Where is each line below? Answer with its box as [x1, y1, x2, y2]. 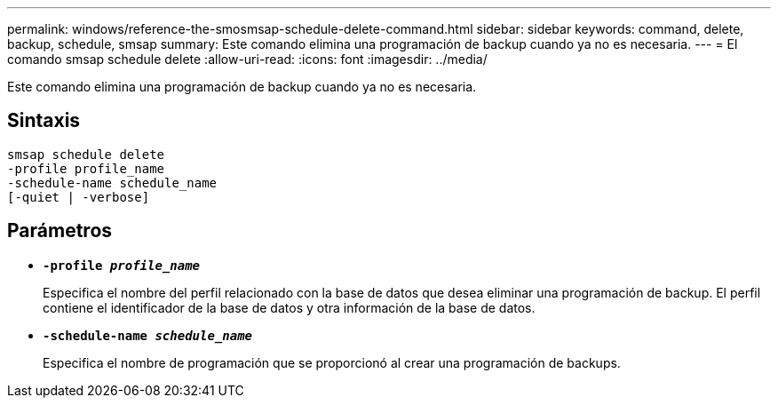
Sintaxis [7, 109, 81, 132]
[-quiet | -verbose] [7, 189, 150, 204]
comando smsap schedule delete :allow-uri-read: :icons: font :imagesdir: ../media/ [7, 52, 488, 67]
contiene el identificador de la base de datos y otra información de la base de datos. [43, 299, 536, 315]
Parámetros [7, 219, 113, 242]
